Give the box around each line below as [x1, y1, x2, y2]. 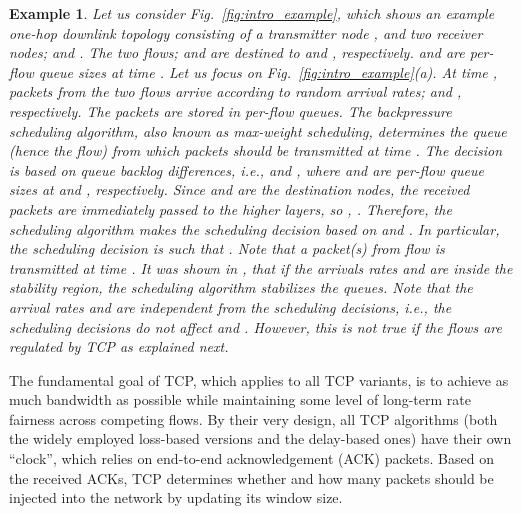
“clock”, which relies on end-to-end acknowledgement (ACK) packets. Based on [9, 448, 494, 469]
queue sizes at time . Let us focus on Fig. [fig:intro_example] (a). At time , [38, 61, 498, 82]
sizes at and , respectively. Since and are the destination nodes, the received [9, 179, 470, 200]
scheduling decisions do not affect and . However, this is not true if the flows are [9, 316, 502, 337]
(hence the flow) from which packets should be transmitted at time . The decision [9, 140, 503, 161]
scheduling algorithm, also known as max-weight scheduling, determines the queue [9, 120, 507, 141]
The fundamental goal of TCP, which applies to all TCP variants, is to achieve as [9, 369, 509, 390]
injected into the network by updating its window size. [9, 487, 343, 508]
